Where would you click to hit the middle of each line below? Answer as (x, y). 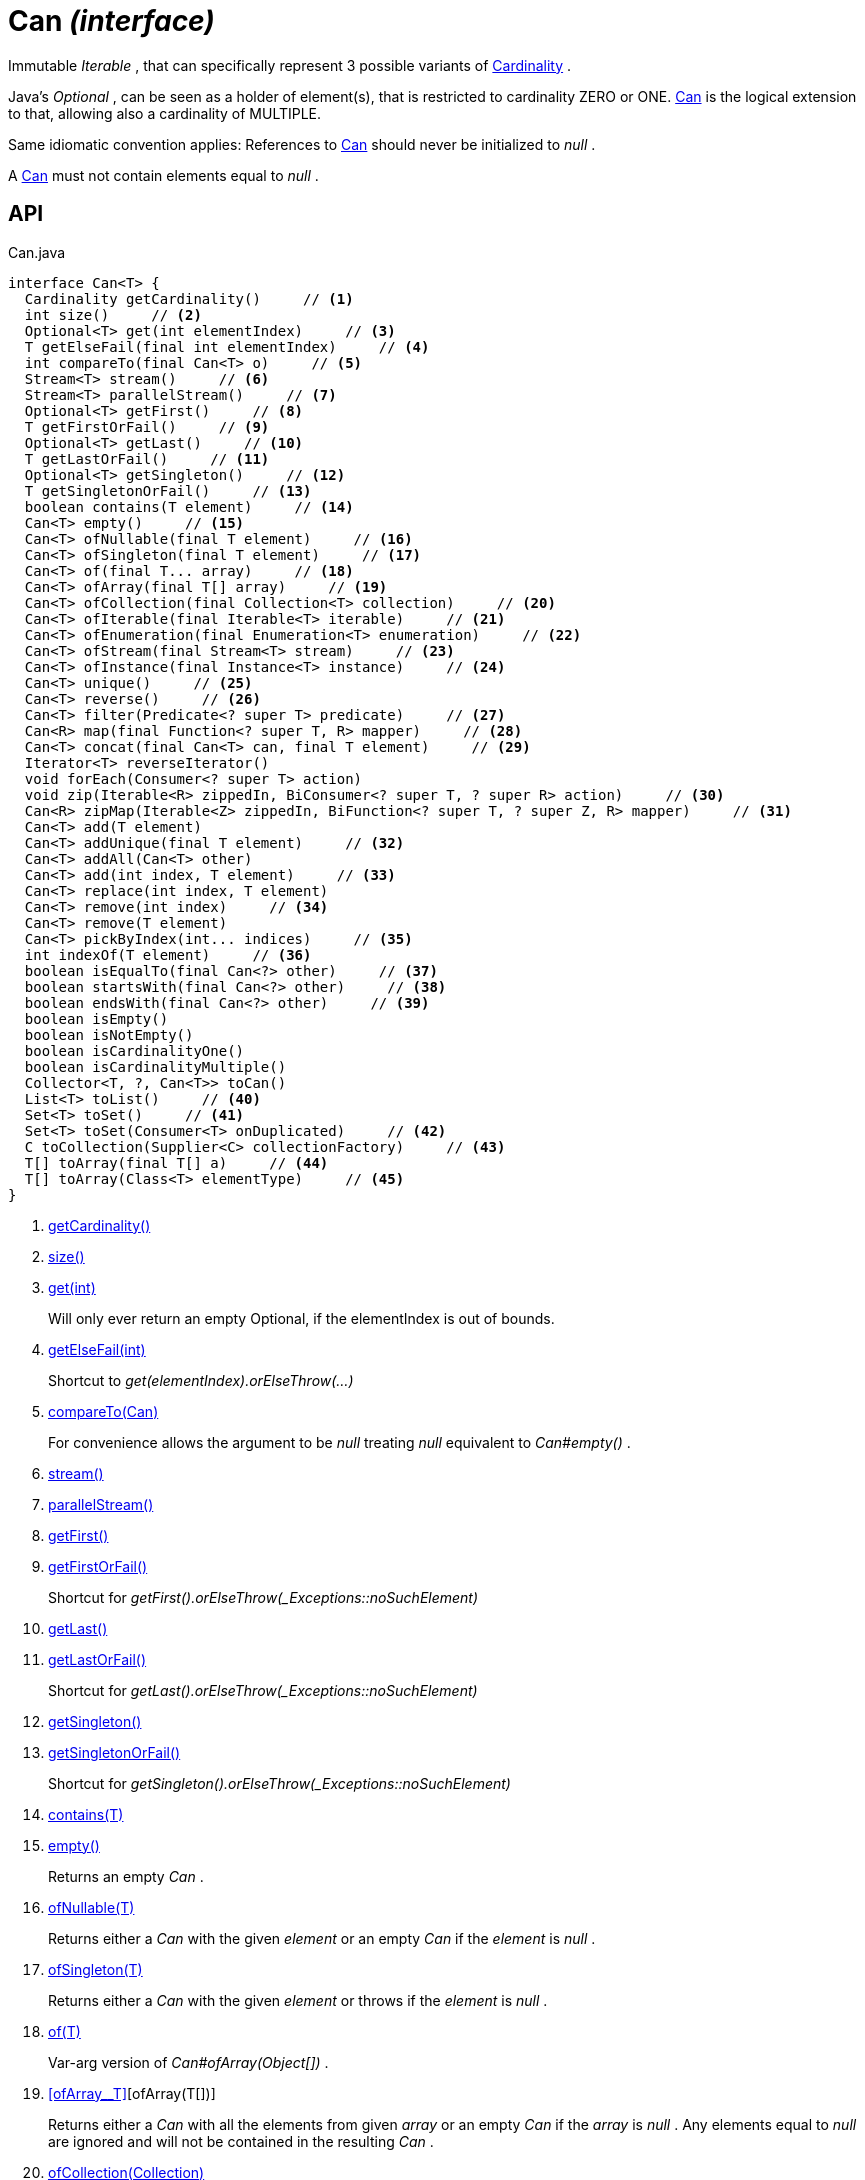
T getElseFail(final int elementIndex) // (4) (227, 346)
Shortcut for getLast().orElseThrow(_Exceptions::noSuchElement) (263, 1690)
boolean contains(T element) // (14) (189, 506)
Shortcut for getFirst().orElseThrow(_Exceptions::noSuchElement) (263, 1597)
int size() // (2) (113, 314)
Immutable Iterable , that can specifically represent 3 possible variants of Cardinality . (290, 65)
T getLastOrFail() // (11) (147, 458)
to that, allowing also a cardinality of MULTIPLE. (165, 113)
